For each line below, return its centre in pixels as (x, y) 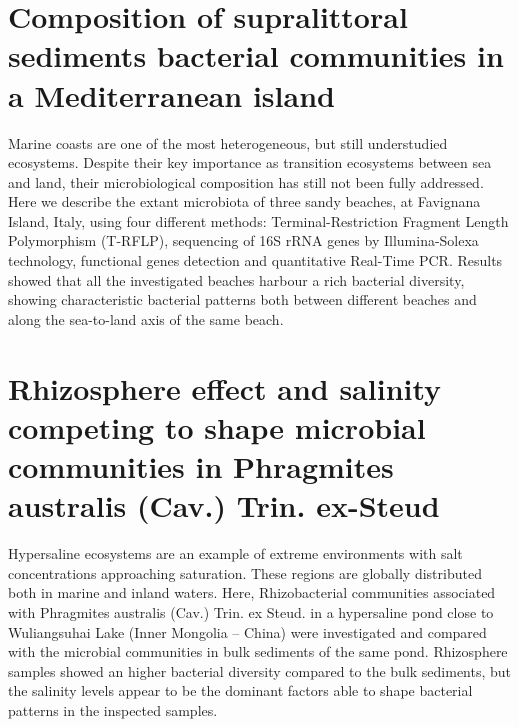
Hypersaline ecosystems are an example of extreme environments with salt (235, 553)
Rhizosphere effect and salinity (225, 387)
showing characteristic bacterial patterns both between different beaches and (242, 299)
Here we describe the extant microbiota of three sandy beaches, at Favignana (244, 201)
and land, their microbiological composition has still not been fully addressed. (246, 181)
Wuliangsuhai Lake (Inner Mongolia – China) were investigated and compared (247, 631)
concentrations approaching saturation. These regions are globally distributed (245, 572)
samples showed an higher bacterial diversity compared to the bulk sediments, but (260, 670)
